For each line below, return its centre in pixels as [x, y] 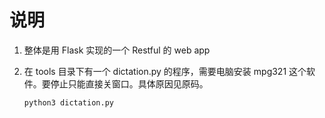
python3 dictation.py [68, 102]
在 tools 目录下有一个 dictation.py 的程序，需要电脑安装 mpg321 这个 [165, 71]
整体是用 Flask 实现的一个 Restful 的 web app [117, 50]
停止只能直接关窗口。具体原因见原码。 [129, 83]
